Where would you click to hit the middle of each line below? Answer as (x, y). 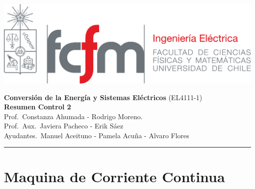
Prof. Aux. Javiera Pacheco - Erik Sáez (64, 126)
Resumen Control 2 (38, 107)
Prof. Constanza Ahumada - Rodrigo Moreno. (73, 116)
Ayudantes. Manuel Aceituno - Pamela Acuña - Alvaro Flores (97, 135)
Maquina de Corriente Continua (115, 176)
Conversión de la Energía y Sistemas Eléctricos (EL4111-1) (103, 97)
